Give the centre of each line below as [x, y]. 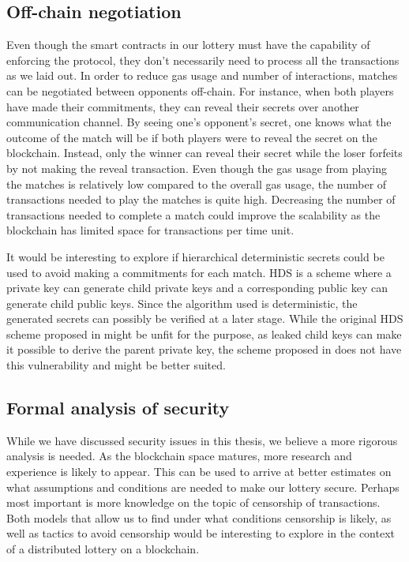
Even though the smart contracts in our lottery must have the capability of [188, 45]
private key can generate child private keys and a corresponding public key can [197, 288]
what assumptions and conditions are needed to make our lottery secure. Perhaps [203, 487]
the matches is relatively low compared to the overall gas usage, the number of [197, 184]
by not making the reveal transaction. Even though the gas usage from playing [197, 168]
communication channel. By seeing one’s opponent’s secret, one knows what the [199, 122]
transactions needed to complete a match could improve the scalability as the [193, 214]
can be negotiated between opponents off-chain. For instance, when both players [200, 90]
